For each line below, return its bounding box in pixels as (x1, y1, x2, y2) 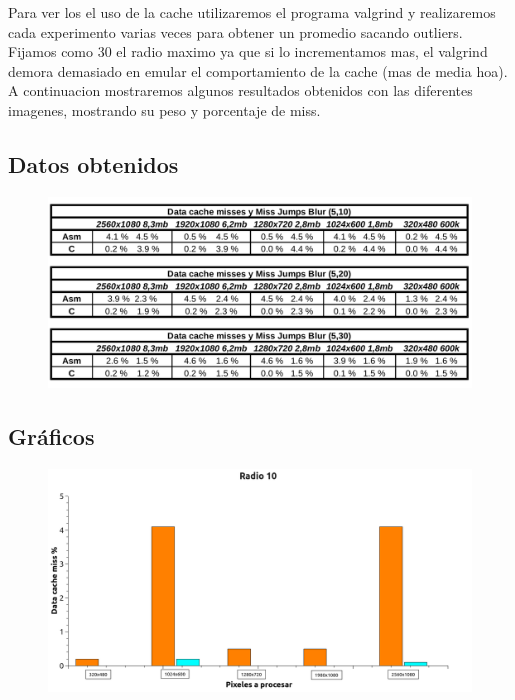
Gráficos (8, 421, 95, 452)
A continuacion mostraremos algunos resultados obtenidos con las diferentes (8, 80, 473, 101)
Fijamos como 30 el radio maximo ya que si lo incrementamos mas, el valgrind (8, 41, 488, 62)
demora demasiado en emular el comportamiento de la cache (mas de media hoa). (8, 60, 508, 81)
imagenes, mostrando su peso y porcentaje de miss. (8, 99, 321, 120)
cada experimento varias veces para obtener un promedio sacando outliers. (8, 21, 463, 42)
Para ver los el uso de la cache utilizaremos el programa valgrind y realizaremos (8, 2, 496, 22)
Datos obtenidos (8, 148, 179, 179)
